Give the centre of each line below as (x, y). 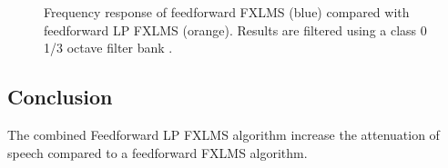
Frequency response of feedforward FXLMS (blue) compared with (227, 12)
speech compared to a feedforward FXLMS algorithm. (158, 152)
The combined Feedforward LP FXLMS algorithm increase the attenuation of (224, 134)
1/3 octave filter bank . (108, 48)
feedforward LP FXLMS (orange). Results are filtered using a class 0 (235, 30)
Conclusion (60, 97)
